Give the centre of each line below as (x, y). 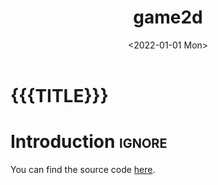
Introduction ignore (89, 142)
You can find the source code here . (83, 169)
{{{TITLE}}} (59, 95)
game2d (168, 17)
